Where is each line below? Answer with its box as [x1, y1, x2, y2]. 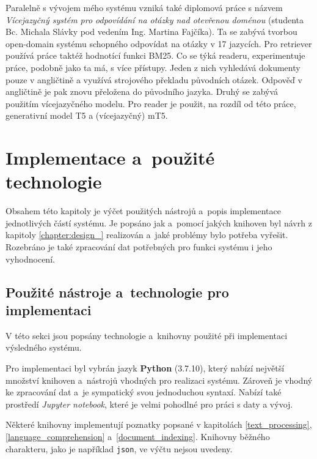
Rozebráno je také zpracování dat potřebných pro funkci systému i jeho [5, 241, 272, 253]
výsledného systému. [5, 341, 82, 354]
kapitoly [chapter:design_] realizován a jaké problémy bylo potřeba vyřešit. [5, 228, 288, 241]
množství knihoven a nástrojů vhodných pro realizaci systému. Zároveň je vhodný [5, 373, 313, 386]
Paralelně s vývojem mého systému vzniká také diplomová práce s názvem [5, 1, 283, 13]
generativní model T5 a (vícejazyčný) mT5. [5, 109, 168, 122]
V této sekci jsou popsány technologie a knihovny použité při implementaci [5, 329, 288, 341]
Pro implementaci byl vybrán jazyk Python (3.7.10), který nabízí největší [5, 362, 285, 374]
